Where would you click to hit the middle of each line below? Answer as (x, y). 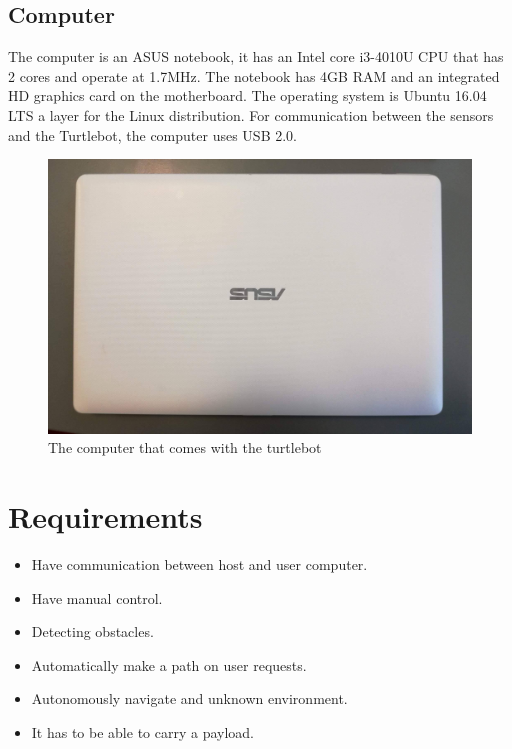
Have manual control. (97, 597)
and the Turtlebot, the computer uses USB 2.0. (152, 134)
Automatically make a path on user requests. (169, 664)
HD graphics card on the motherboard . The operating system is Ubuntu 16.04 (247, 95)
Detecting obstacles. (92, 631)
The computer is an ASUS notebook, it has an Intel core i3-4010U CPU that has (256, 56)
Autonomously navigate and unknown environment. (189, 698)
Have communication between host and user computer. (199, 564)
